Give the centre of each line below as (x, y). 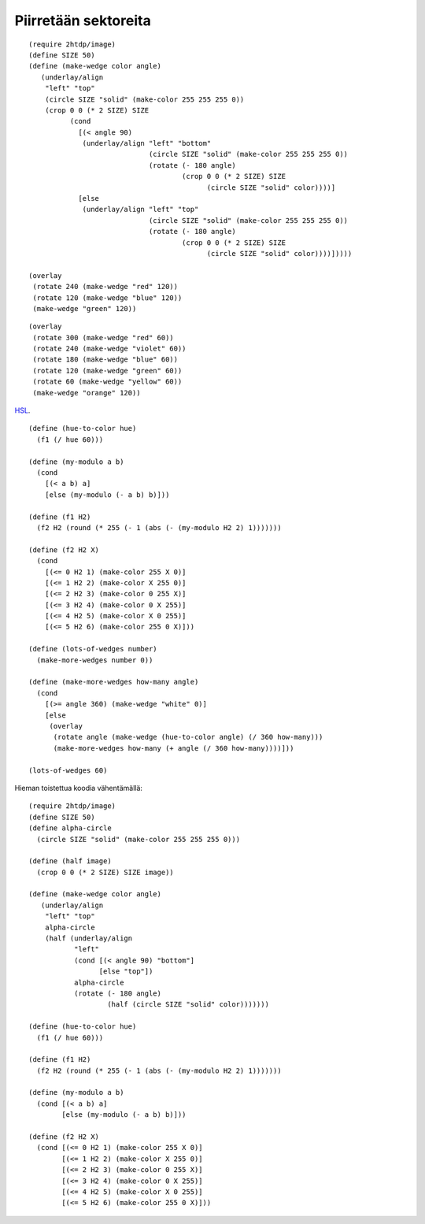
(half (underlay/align (89, 938)
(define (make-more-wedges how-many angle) (114, 682)
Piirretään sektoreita (83, 20)
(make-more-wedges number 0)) (95, 660)
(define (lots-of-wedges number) (93, 649)
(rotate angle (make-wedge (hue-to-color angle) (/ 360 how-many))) (188, 737)
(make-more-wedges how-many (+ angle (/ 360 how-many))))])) (174, 748)
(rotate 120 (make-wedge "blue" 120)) (107, 298)
